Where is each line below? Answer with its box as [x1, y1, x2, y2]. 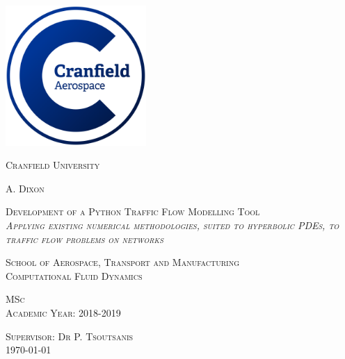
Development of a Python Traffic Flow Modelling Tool [6, 204, 260, 219]
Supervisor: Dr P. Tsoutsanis [6, 328, 134, 343]
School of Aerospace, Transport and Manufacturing [6, 255, 240, 269]
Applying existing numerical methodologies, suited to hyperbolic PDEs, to [6, 217, 339, 232]
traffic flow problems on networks [6, 231, 163, 246]
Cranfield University [6, 158, 100, 172]
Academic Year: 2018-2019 [6, 305, 121, 319]
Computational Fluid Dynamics [6, 268, 143, 283]
